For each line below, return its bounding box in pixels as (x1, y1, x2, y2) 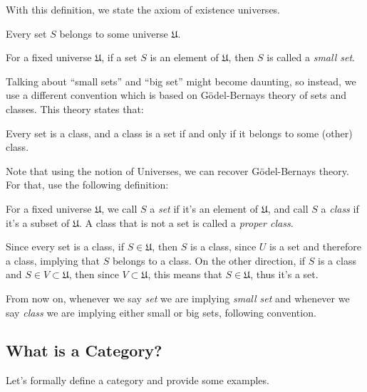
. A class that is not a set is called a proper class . (78, 215, 294, 230)
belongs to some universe (59, 26, 168, 41)
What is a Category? (6, 339, 162, 361)
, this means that (148, 267, 222, 282)
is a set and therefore (269, 239, 361, 254)
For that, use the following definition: (6, 177, 169, 192)
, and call (267, 201, 309, 216)
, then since (68, 267, 119, 282)
